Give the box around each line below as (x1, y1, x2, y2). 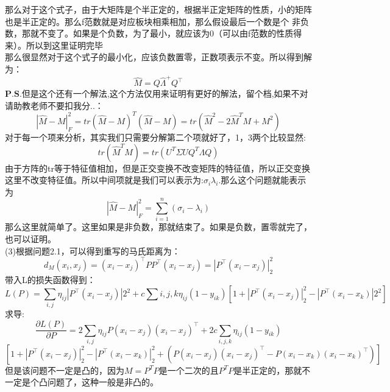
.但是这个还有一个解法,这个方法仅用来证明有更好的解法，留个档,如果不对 (19, 87, 308, 100)
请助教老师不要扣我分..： (5, 99, 104, 111)
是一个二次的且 (158, 363, 219, 376)
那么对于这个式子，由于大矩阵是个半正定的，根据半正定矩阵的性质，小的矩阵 (5, 3, 312, 15)
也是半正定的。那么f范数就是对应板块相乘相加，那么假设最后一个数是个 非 (5, 15, 300, 27)
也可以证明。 (5, 233, 56, 245)
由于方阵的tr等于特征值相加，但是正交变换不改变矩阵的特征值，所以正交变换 (5, 161, 310, 174)
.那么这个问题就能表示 (218, 173, 307, 186)
